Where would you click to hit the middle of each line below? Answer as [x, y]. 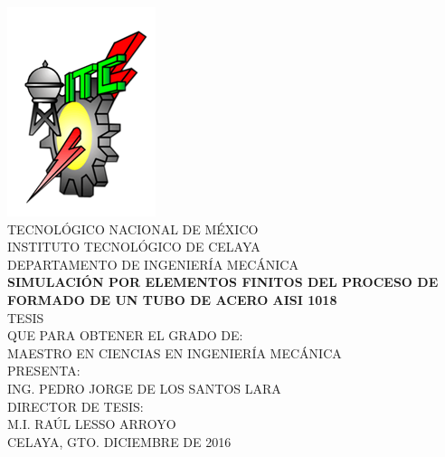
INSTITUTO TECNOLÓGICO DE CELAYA [134, 247]
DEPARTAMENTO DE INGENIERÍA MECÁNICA [153, 264]
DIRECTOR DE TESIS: [76, 406]
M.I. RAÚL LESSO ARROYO [92, 424]
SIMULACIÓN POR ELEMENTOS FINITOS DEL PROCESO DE [223, 282]
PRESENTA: [44, 371]
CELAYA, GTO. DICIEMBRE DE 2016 [119, 441]
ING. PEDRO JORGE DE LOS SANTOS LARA [144, 388]
